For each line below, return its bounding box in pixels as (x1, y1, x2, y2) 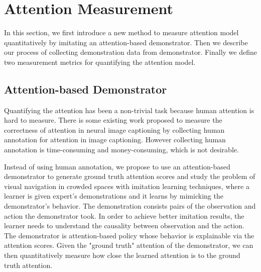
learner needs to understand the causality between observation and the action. (4, 220, 244, 231)
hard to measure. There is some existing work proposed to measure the (4, 115, 222, 125)
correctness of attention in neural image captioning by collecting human (4, 124, 225, 135)
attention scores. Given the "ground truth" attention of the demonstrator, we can (4, 240, 253, 250)
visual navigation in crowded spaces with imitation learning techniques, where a (4, 180, 249, 191)
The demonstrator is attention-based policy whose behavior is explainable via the (4, 230, 254, 240)
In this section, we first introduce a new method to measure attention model (4, 27, 239, 38)
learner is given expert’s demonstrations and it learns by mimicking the (4, 191, 223, 201)
